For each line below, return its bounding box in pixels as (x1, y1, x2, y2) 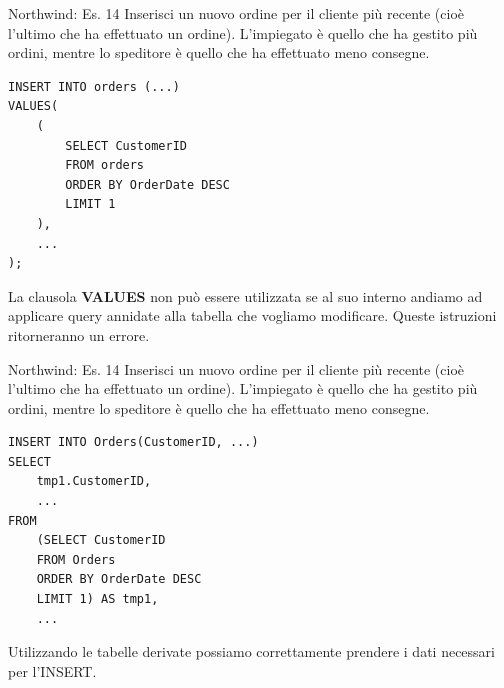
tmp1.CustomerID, (36, 474, 152, 489)
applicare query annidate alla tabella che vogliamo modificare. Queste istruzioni (8, 305, 497, 326)
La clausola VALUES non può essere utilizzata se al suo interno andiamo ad (8, 285, 483, 306)
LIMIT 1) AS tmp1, (36, 592, 159, 607)
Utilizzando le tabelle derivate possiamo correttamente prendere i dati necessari (8, 641, 496, 662)
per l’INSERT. (8, 660, 97, 681)
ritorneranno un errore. (8, 324, 150, 345)
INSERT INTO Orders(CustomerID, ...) (8, 435, 259, 450)
